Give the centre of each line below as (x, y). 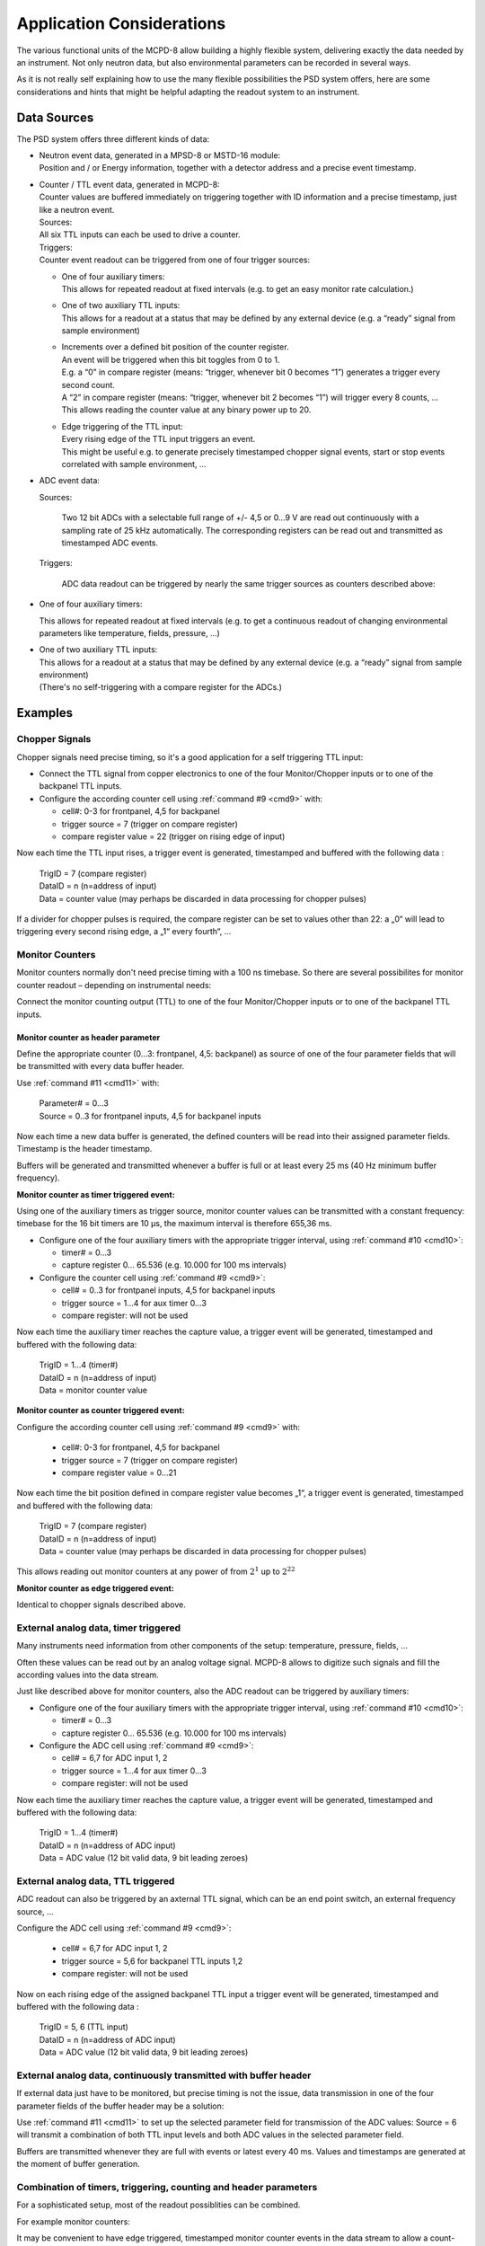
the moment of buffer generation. (78, 2164)
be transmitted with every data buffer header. (101, 1066)
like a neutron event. (77, 209)
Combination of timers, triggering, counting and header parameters (167, 2187)
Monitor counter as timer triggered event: (96, 1194)
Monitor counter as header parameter (88, 1037)
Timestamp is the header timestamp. (84, 1149)
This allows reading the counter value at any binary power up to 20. (186, 410)
